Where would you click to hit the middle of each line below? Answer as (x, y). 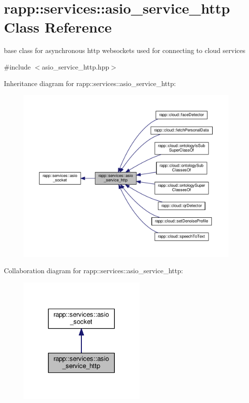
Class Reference (58, 27)
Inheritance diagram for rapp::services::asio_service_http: (90, 83)
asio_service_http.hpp (76, 66)
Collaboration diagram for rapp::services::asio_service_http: (93, 271)
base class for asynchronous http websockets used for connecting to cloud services (125, 50)
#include (17, 66)
